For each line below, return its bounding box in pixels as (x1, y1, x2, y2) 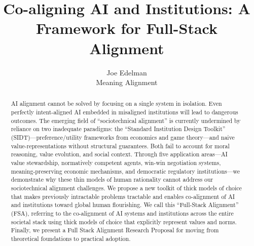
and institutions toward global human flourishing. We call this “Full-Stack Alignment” (11, 200, 239, 209)
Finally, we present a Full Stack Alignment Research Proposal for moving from (11, 226, 219, 234)
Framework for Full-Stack (35, 18, 217, 38)
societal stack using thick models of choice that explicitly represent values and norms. (11, 217, 237, 226)
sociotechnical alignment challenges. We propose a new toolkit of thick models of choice (11, 184, 242, 192)
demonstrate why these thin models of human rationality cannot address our (11, 175, 213, 184)
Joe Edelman (106, 67, 147, 77)
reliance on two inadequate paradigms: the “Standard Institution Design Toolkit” (11, 125, 226, 133)
